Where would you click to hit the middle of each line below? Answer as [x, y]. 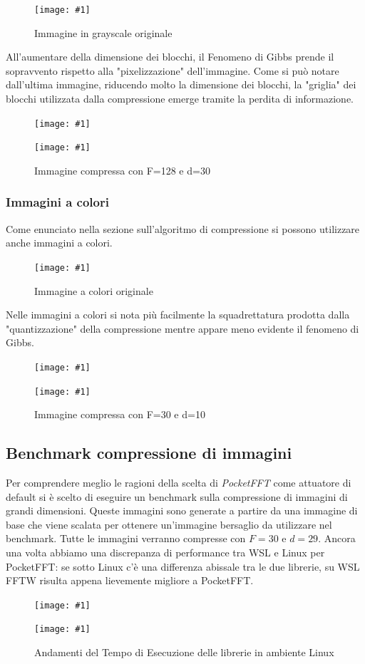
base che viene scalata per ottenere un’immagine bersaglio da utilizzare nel [169, 524]
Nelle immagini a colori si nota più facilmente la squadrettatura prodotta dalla [178, 315]
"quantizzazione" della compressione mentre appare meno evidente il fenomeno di [182, 328]
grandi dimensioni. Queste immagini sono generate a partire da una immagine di [182, 510]
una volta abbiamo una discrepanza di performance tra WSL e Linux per [165, 553]
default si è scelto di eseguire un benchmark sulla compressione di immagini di [177, 496]
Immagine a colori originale [94, 290]
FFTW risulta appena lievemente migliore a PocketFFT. [130, 580]
